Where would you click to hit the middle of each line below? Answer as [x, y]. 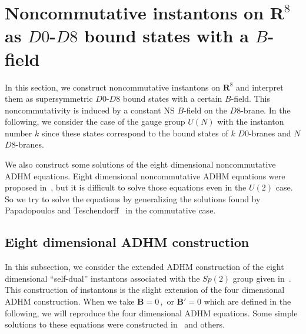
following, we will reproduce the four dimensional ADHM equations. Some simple [151, 313]
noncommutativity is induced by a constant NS [90, 110]
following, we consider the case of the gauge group [95, 121]
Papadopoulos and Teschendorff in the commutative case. [110, 210]
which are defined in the [247, 301]
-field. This [250, 98]
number [19, 133]
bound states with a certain [172, 98]
